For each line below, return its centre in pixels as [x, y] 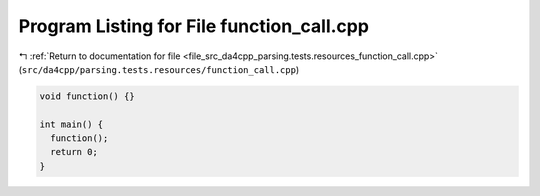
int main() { [71, 124]
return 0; [74, 152]
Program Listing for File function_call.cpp [194, 26]
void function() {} [87, 96]
